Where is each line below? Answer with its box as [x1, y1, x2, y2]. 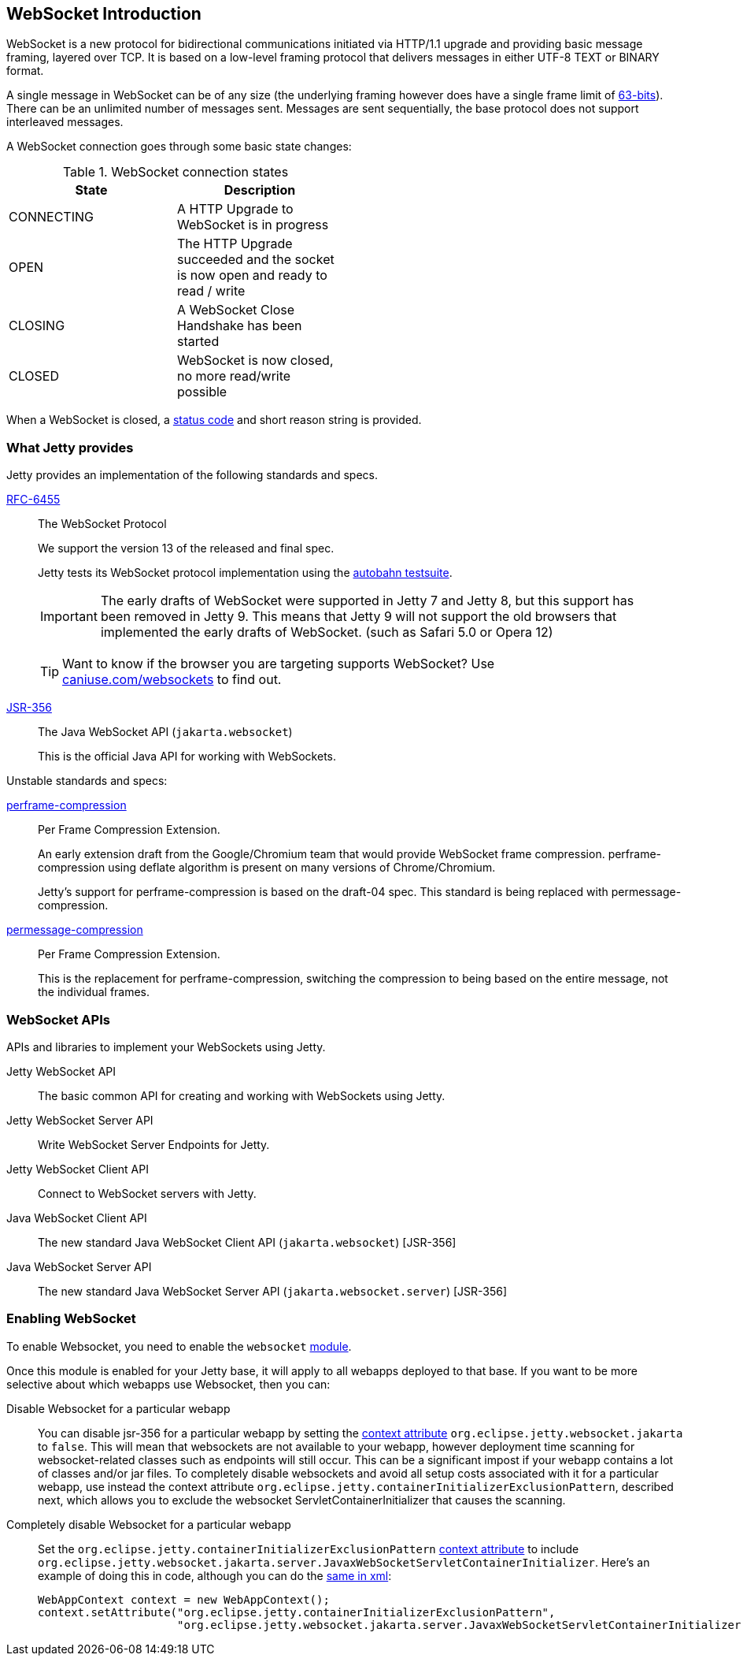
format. [6, 64, 44, 78]
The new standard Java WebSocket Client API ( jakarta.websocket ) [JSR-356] [38, 1235, 457, 1249]
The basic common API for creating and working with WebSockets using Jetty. [38, 1088, 445, 1102]
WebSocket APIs [6, 1011, 110, 1028]
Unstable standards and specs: [6, 774, 168, 788]
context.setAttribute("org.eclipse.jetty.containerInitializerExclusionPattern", [38, 1605, 556, 1619]
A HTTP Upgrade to [177, 201, 294, 218]
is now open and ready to [177, 267, 327, 284]
